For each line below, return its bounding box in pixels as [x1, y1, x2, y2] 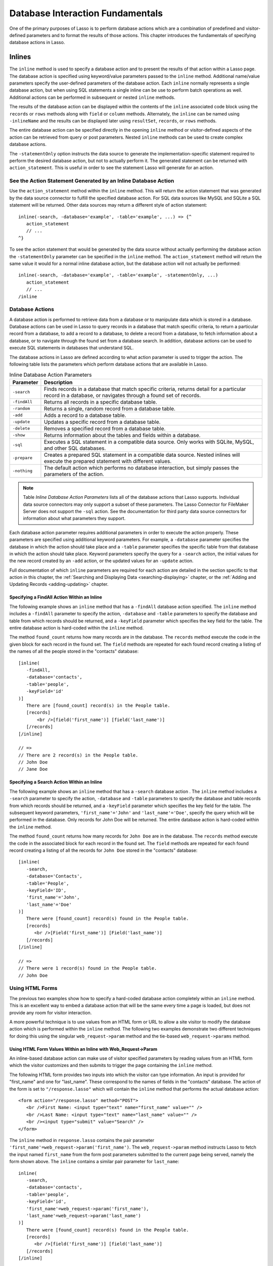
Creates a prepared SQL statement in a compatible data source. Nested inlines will [43, 451, 240, 458]
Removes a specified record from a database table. [43, 425, 166, 432]
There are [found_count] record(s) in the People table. [26, 702, 170, 708]
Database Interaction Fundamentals [9, 8, 163, 19]
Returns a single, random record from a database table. [43, 405, 175, 412]
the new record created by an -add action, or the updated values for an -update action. [9, 558, 194, 564]
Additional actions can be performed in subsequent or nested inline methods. [9, 94, 175, 100]
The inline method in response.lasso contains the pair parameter [9, 1137, 154, 1143]
